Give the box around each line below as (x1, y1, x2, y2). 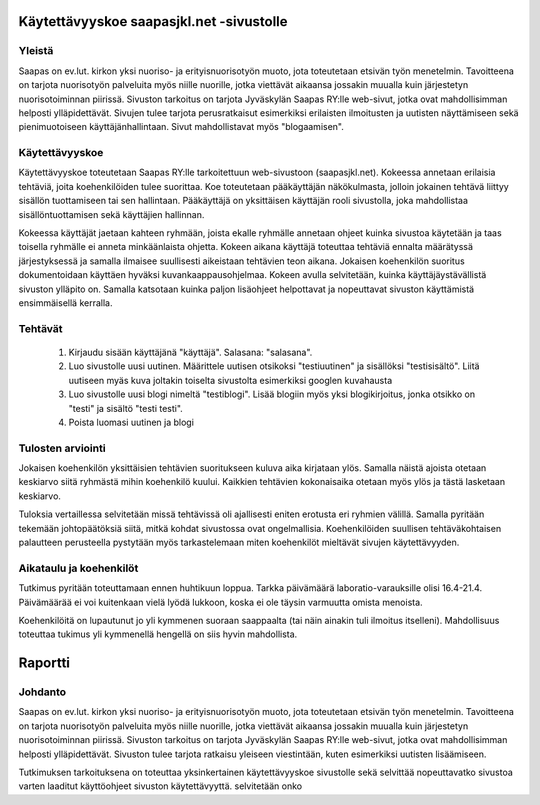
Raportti (18, 655, 70, 672)
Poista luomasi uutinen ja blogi (68, 416, 195, 428)
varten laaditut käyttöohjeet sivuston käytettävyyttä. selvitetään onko (18, 780, 303, 792)
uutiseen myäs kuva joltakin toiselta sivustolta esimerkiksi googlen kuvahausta (68, 374, 393, 386)
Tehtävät (18, 321, 63, 335)
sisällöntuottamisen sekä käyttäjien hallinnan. (18, 208, 205, 220)
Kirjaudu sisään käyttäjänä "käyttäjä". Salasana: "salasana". (68, 346, 313, 358)
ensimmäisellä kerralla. (18, 296, 113, 309)
